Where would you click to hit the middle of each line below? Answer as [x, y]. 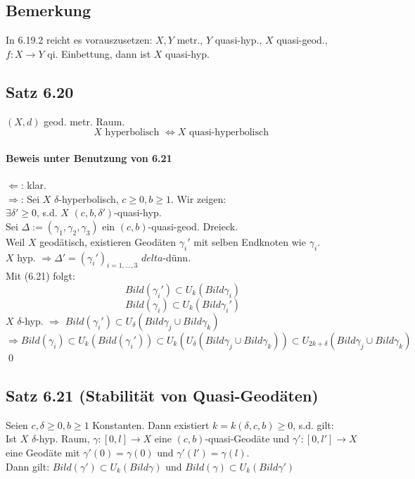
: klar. [33, 184]
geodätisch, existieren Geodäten [108, 241]
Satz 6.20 [40, 91]
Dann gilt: [28, 466]
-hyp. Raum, [63, 438]
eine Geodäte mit [43, 452]
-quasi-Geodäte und [247, 438]
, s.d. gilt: [313, 424]
